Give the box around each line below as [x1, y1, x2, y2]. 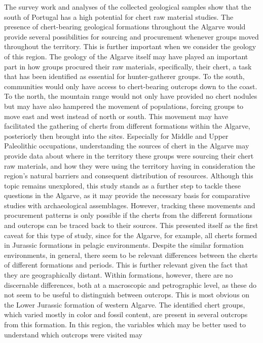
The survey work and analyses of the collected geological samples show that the [4, 2, 251, 12]
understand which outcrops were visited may [4, 329, 142, 339]
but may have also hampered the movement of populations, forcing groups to [4, 100, 244, 111]
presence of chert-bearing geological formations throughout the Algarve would [4, 21, 246, 32]
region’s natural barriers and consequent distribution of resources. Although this [4, 170, 253, 181]
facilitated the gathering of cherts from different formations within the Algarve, [4, 121, 250, 131]
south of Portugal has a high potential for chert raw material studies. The [4, 11, 234, 22]
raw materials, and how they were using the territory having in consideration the [4, 160, 255, 171]
